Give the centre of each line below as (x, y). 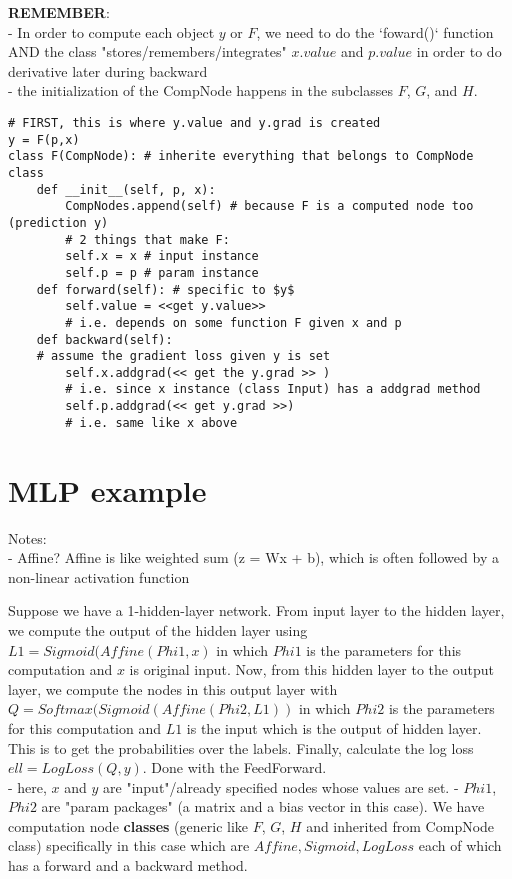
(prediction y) (58, 222)
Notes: (27, 537)
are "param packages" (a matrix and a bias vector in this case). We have (263, 806)
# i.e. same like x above (151, 422)
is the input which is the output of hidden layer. (334, 727)
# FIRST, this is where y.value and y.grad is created (194, 122)
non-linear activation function (99, 576)
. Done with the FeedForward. (234, 767)
